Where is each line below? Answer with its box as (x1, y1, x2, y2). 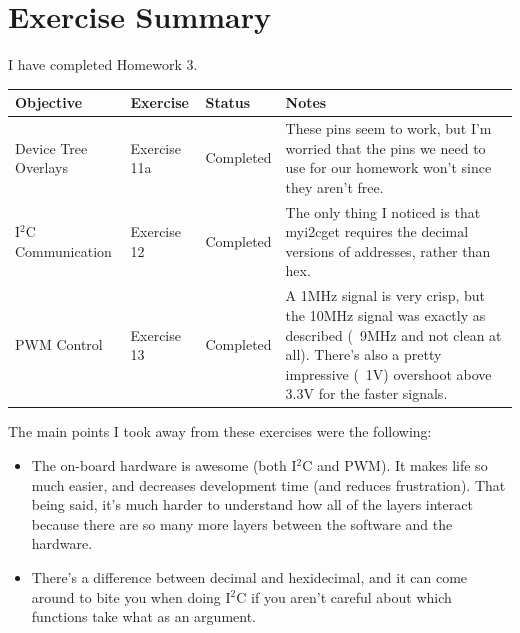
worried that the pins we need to (285, 137, 486, 158)
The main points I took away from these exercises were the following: (8, 421, 432, 442)
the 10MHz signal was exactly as (285, 304, 486, 325)
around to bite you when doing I (31, 586, 231, 607)
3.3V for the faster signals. (285, 383, 448, 404)
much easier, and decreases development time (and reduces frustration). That (31, 474, 506, 495)
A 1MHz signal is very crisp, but (285, 285, 485, 306)
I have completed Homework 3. (8, 54, 198, 75)
